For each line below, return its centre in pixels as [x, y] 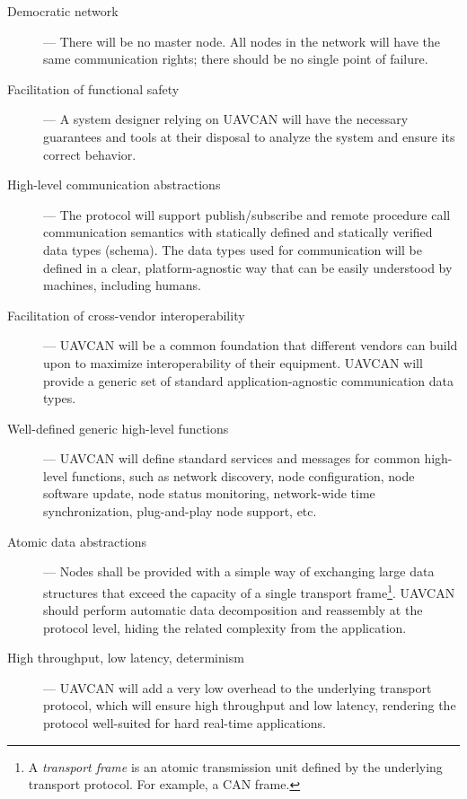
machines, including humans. [122, 285]
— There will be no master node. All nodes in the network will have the [242, 41]
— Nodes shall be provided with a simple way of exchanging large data [239, 571]
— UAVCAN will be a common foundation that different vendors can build [251, 345]
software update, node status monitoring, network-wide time [209, 493]
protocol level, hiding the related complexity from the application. [225, 627]
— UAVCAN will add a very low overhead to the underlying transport [238, 687]
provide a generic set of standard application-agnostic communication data [248, 380]
